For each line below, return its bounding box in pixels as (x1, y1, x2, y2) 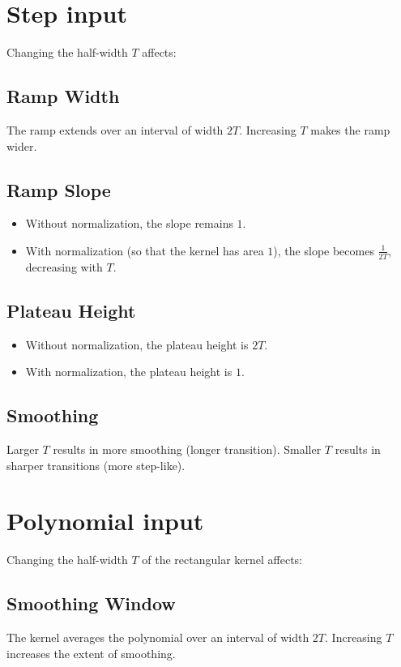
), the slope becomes (273, 242, 374, 259)
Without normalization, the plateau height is (25, 336, 249, 353)
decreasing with (25, 258, 103, 275)
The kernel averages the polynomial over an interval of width (6, 629, 309, 646)
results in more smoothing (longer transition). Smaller (53, 440, 322, 457)
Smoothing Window (6, 591, 176, 616)
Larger (6, 440, 39, 457)
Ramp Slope (6, 177, 111, 202)
